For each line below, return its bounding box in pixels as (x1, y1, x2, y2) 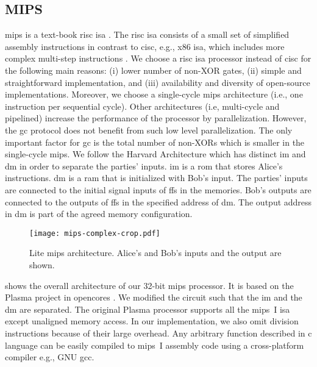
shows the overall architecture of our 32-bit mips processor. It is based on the (5, 279, 294, 291)
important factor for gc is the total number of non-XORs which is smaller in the (5, 135, 305, 148)
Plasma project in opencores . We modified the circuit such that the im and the (5, 291, 302, 304)
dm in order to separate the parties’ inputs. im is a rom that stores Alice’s (5, 159, 283, 172)
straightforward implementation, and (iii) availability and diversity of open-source (5, 76, 310, 88)
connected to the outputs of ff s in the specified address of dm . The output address (5, 195, 312, 208)
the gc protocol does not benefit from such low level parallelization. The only (5, 123, 293, 136)
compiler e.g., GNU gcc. (5, 351, 94, 363)
